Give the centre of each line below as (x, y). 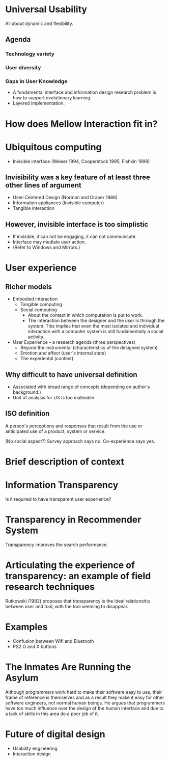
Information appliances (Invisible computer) (58, 203)
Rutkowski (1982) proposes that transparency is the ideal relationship (78, 601)
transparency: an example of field (78, 576)
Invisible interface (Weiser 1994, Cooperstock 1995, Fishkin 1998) (81, 161)
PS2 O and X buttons (35, 646)
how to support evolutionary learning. (52, 98)
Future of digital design (55, 734)
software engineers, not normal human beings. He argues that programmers (85, 703)
